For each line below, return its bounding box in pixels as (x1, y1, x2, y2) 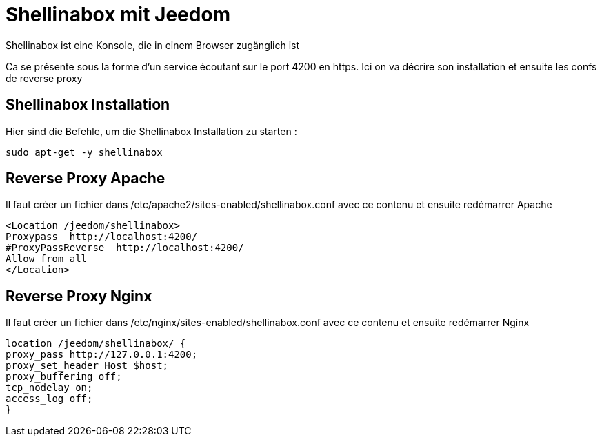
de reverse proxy (6, 72, 83, 84)
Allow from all (6, 253, 88, 265)
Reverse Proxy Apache (6, 170, 165, 188)
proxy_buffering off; (6, 371, 122, 383)
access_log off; (6, 393, 93, 405)
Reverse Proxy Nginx (6, 287, 152, 305)
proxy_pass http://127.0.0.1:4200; (6, 349, 198, 361)
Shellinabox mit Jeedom (6, 3, 231, 26)
